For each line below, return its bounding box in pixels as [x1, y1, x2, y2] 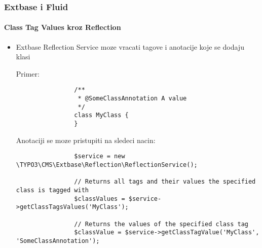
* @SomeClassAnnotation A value [78, 95, 187, 102]
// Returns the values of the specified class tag [74, 220, 248, 228]
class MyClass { [74, 112, 129, 119]
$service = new [74, 153, 125, 160]
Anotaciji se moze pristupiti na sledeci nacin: [16, 134, 156, 145]
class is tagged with [16, 186, 89, 194]
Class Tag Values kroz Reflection [4, 22, 121, 32]
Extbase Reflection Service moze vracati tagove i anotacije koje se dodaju [16, 41, 244, 52]
